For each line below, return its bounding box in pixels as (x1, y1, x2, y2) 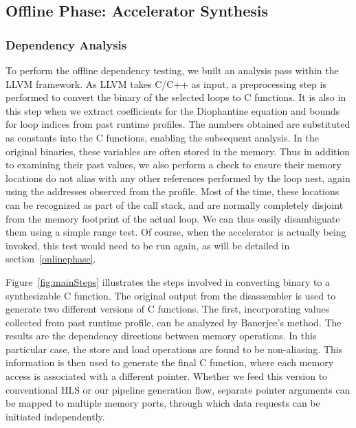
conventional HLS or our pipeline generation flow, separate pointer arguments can (5, 382, 351, 396)
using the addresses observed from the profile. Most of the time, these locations (5, 184, 340, 199)
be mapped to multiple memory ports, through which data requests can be (5, 396, 320, 410)
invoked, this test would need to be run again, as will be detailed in (5, 238, 290, 252)
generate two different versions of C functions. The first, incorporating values (5, 302, 330, 316)
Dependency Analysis (5, 36, 127, 53)
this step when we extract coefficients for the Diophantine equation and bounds (5, 103, 340, 117)
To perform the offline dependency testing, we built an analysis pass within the (5, 63, 339, 77)
